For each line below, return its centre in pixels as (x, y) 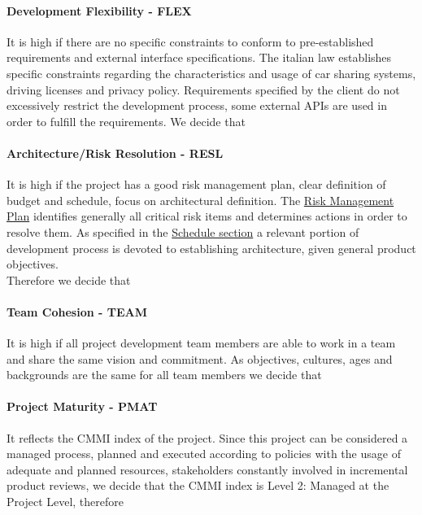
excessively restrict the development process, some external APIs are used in (197, 105)
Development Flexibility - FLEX (99, 10)
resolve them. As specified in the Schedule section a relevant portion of (183, 231)
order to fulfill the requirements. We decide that (126, 121)
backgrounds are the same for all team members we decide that (164, 375)
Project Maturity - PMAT (82, 406)
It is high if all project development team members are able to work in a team (201, 343)
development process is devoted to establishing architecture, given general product (211, 248)
